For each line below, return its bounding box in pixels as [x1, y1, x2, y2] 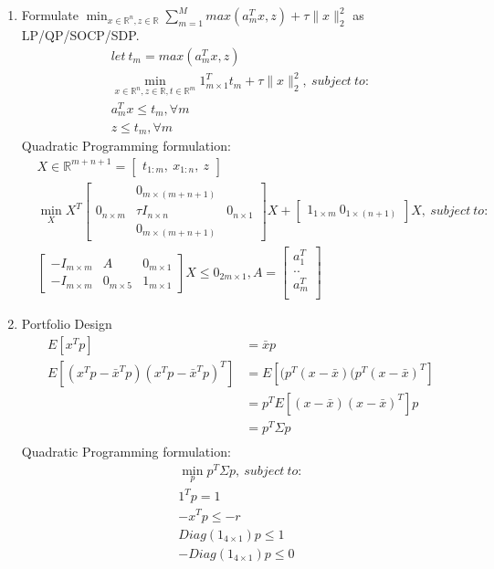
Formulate [21, 5, 79, 24]
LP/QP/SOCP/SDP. [21, 26, 140, 44]
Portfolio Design [21, 314, 112, 333]
